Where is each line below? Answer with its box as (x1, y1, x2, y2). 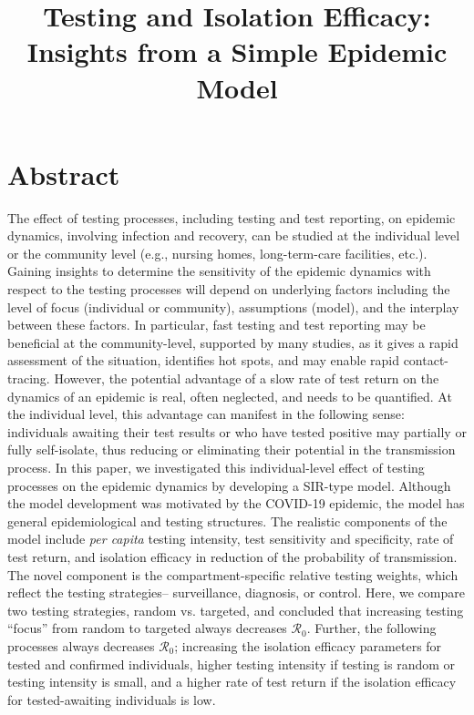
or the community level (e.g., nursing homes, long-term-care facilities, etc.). (7, 243, 428, 262)
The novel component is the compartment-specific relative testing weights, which (7, 565, 459, 584)
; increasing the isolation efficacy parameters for (174, 636, 442, 655)
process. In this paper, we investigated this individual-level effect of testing (7, 458, 425, 476)
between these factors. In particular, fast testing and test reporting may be (7, 315, 426, 334)
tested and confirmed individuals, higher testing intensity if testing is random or (7, 654, 456, 673)
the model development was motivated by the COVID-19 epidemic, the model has (7, 494, 465, 513)
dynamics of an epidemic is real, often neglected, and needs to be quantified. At (7, 386, 452, 405)
